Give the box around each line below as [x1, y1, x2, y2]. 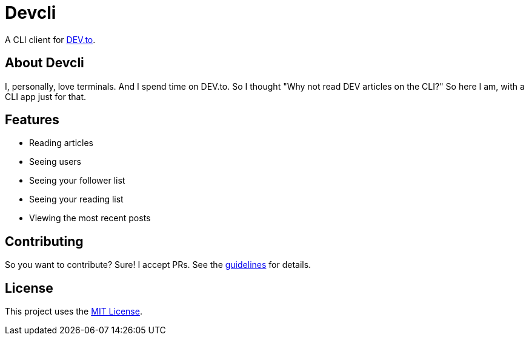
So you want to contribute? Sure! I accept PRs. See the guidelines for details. [5, 259, 311, 270]
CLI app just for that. [5, 91, 87, 102]
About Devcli [5, 55, 84, 71]
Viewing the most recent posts [29, 213, 151, 224]
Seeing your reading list [29, 194, 124, 205]
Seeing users [29, 156, 81, 167]
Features [5, 112, 59, 128]
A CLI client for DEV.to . [5, 34, 96, 45]
